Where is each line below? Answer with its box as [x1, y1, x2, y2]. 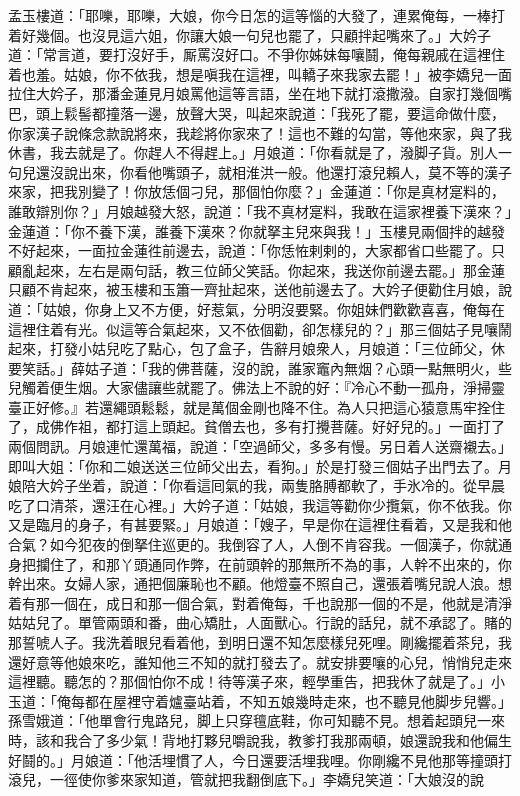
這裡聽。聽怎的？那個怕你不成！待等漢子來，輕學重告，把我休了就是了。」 [8, 671, 491, 692]
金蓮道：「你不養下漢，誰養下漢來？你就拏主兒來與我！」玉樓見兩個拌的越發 [8, 220, 505, 241]
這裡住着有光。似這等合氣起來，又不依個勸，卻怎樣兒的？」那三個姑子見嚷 [8, 318, 498, 339]
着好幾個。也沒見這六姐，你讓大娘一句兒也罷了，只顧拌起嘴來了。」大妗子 [8, 24, 491, 45]
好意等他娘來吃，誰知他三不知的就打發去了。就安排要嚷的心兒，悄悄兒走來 [21, 651, 512, 672]
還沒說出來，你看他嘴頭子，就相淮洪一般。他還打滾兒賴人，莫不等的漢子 [35, 161, 512, 182]
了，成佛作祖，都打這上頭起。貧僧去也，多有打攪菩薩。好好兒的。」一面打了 [8, 416, 505, 437]
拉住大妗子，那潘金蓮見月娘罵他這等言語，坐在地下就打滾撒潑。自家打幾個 [8, 83, 498, 104]
